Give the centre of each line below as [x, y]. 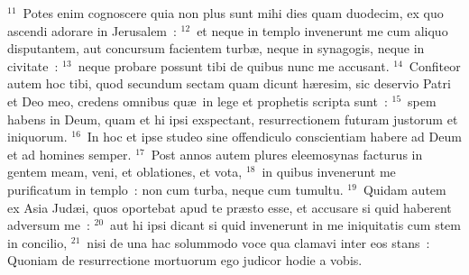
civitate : [33, 65]
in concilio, [37, 242]
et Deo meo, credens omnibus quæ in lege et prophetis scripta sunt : [198, 101]
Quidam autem [405, 189]
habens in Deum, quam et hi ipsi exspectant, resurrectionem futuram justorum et [233, 119]
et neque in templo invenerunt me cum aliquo [322, 30]
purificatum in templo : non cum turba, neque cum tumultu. [175, 189]
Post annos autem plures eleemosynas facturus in [287, 154]
